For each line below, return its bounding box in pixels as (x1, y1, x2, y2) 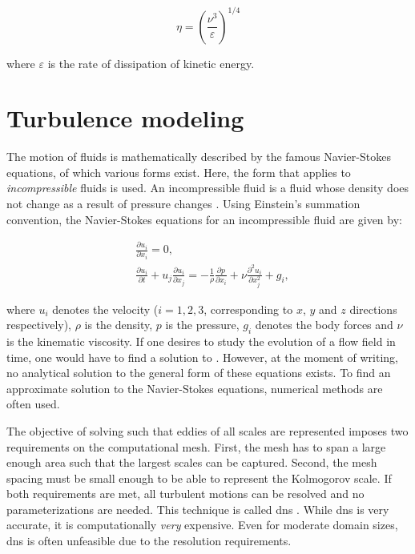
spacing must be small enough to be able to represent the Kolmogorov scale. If (6, 469, 392, 486)
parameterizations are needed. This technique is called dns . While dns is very (6, 500, 389, 517)
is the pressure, (165, 316, 240, 333)
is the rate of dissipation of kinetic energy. (47, 54, 255, 71)
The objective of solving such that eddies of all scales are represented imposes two (6, 422, 409, 439)
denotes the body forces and (255, 316, 393, 333)
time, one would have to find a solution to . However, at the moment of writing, (6, 348, 398, 365)
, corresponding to (203, 300, 293, 317)
